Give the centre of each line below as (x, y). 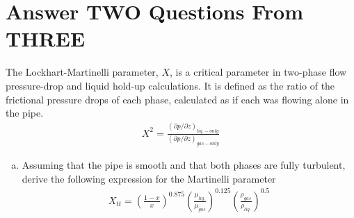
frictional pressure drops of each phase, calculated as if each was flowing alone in (177, 99)
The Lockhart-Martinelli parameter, (82, 72)
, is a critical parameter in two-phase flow (258, 72)
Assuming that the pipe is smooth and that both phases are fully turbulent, (184, 165)
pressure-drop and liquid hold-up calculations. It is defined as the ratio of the (170, 85)
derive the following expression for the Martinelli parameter (149, 178)
